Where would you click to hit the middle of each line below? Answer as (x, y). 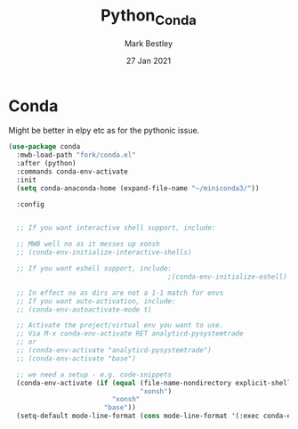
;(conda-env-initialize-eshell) (228, 277)
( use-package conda (44, 147)
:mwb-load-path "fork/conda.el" (77, 155)
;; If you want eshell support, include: (94, 269)
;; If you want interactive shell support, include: (116, 228)
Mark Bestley (149, 43)
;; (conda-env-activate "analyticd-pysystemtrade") (114, 351)
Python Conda (149, 17)
